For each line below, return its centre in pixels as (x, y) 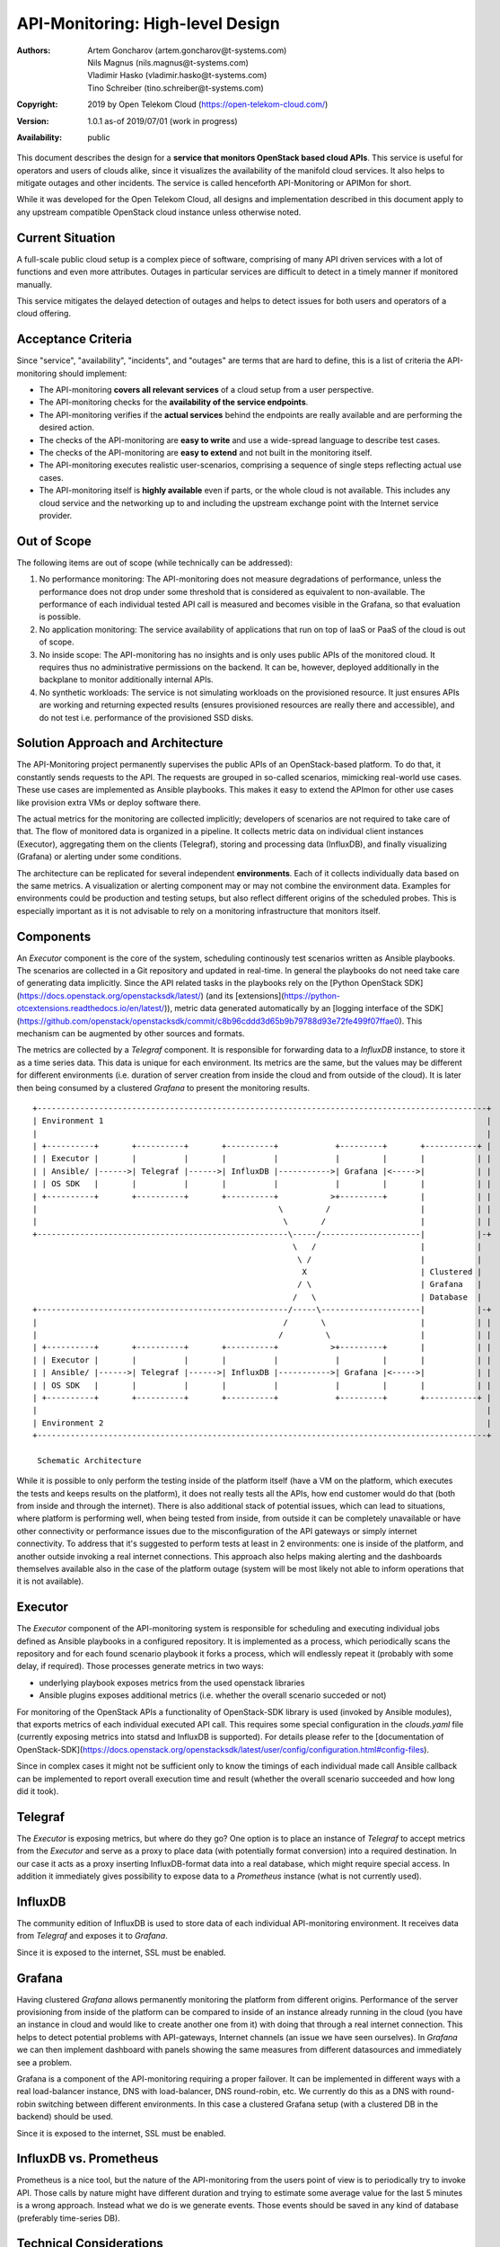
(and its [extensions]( (245, 995)
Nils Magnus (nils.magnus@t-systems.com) (168, 62)
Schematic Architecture (89, 1460)
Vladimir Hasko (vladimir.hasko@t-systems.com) (177, 75)
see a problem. (44, 2062)
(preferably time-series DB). (68, 2218)
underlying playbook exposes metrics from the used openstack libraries (172, 1683)
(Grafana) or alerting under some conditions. (99, 857)
